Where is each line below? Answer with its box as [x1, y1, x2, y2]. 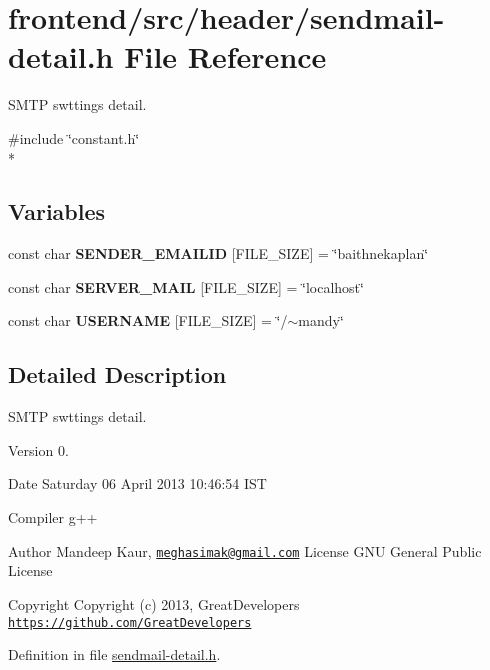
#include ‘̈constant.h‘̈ [8, 127, 140, 148]
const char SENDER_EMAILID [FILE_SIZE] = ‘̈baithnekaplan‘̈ [8, 243, 429, 264]
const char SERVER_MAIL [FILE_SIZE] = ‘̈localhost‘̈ [8, 276, 364, 297]
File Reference [124, 36, 327, 77]
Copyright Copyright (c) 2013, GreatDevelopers [8, 593, 300, 614]
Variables [8, 196, 106, 227]
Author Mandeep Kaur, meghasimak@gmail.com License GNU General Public [8, 540, 482, 561]
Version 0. [8, 439, 69, 460]
